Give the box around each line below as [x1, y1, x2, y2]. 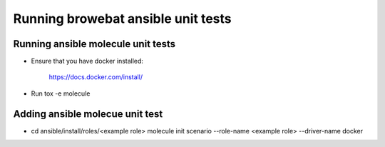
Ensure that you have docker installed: [31, 57, 144, 66]
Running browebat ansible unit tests [13, 11, 232, 26]
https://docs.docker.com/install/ [48, 73, 143, 81]
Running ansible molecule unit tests [13, 38, 176, 50]
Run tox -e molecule [31, 89, 91, 98]
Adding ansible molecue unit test [13, 108, 163, 120]
